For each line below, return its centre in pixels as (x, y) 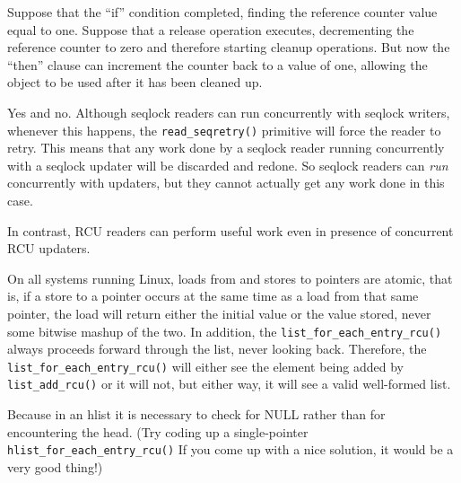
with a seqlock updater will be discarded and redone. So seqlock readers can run (228, 165)
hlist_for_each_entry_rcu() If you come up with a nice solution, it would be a (230, 449)
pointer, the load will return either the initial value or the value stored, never (219, 313)
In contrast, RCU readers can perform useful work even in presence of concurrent (230, 230)
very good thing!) (55, 466)
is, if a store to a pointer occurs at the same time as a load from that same (213, 296)
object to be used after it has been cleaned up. (135, 82)
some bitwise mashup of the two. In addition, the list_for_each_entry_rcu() (225, 331)
